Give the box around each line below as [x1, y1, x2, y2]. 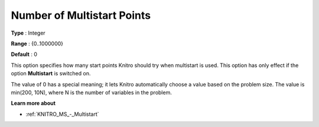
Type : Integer [11, 29, 45, 36]
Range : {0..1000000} [11, 40, 64, 47]
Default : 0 [11, 51, 38, 58]
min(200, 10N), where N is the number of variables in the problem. [11, 89, 172, 96]
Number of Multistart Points [11, 9, 151, 22]
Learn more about [11, 100, 56, 107]
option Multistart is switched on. [11, 70, 91, 77]
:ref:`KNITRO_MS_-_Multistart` [25, 111, 100, 118]
